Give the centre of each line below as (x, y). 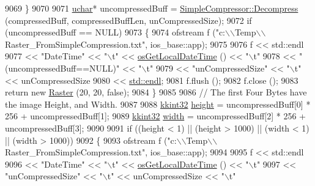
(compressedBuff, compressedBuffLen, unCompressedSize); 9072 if (128, 20)
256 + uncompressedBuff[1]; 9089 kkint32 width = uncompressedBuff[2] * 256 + (155, 116)
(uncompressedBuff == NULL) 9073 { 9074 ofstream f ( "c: (115, 32)
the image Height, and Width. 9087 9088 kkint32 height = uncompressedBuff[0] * (158, 104)
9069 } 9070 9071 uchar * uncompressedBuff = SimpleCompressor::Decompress (152, 8)
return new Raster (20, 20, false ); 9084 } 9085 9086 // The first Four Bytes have (156, 92)
